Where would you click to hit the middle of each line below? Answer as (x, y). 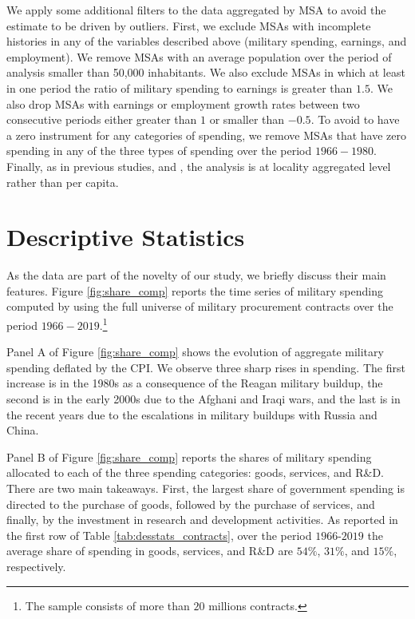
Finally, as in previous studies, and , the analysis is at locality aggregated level (199, 166)
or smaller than (247, 119)
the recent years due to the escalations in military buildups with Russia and (192, 414)
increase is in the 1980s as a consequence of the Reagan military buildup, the (195, 383)
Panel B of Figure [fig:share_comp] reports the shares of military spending (189, 456)
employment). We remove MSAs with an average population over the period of (199, 56)
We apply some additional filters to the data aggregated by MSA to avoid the (196, 10)
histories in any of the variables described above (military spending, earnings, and (207, 41)
